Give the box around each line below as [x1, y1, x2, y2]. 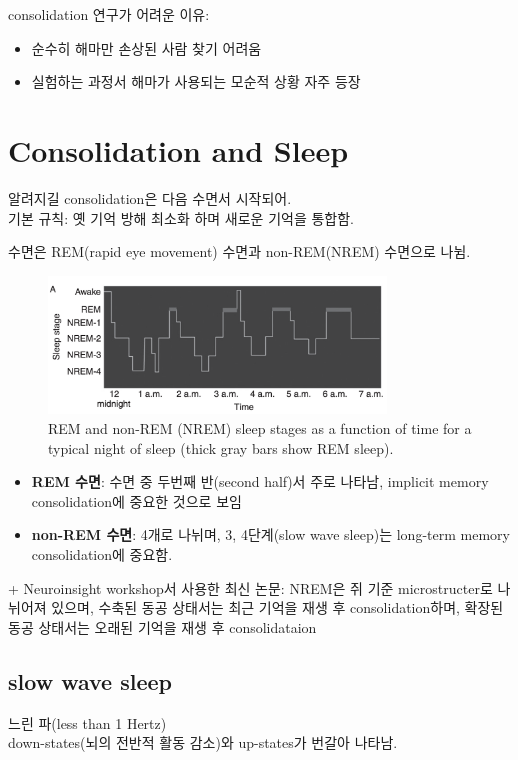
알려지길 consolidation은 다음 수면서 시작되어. [8, 187, 292, 208]
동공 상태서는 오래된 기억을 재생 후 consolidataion [8, 616, 317, 637]
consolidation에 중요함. [31, 544, 173, 565]
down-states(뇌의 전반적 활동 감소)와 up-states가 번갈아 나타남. [8, 732, 398, 753]
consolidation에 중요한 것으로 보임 [31, 490, 242, 511]
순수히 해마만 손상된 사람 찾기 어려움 [31, 37, 262, 58]
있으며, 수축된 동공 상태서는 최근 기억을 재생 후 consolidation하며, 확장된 [51, 597, 504, 618]
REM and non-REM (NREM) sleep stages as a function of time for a [48, 418, 472, 439]
